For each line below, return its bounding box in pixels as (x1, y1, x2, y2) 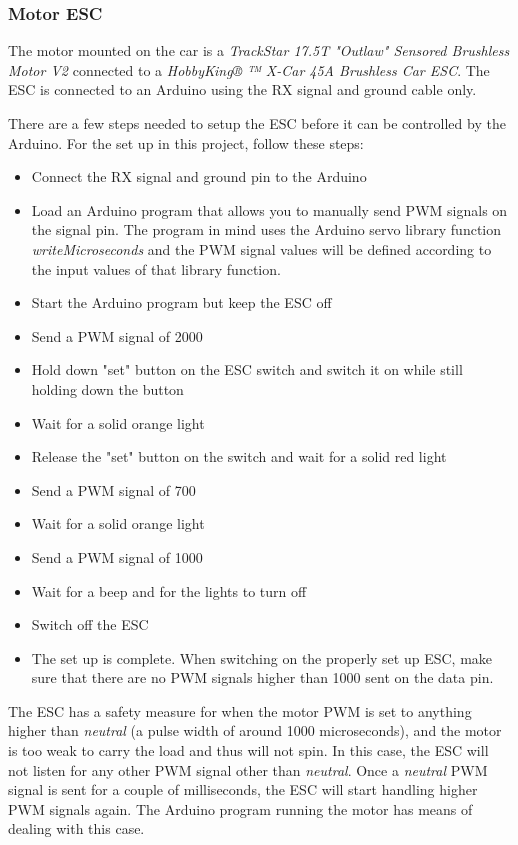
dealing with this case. (8, 818, 145, 839)
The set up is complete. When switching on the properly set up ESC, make (31, 647, 493, 668)
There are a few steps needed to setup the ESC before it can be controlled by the (8, 113, 506, 133)
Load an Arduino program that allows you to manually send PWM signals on (31, 199, 508, 220)
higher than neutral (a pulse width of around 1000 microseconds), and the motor (8, 720, 502, 741)
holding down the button (31, 378, 184, 399)
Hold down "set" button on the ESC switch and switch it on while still (31, 359, 463, 380)
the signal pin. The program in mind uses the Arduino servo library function (31, 219, 502, 240)
